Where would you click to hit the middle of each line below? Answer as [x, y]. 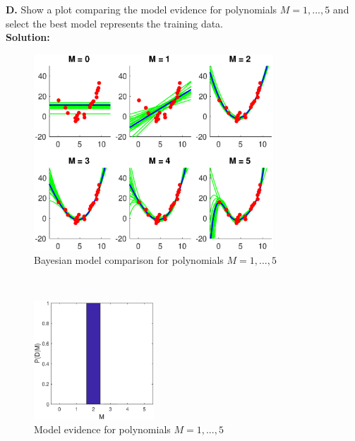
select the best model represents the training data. [115, 23]
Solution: [28, 37]
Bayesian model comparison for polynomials [129, 260]
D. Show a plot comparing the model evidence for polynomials [142, 9]
